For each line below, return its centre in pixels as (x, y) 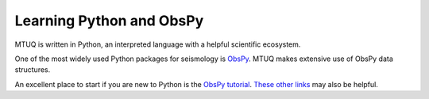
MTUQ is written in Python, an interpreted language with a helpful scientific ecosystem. (158, 44)
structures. (33, 70)
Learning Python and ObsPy (109, 21)
